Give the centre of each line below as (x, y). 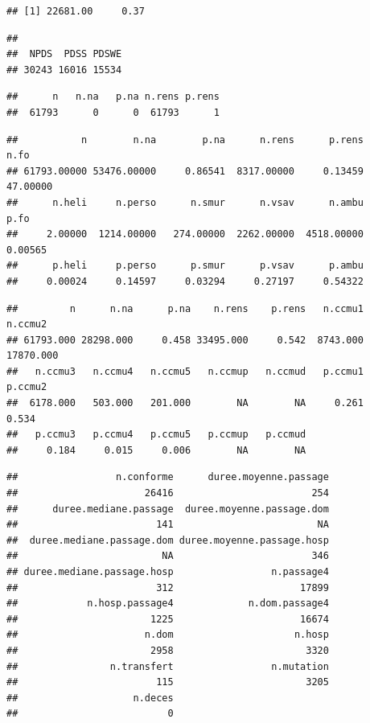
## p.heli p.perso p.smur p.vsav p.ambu (185, 266)
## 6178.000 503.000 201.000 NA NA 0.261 (185, 403)
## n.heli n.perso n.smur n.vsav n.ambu (185, 202)
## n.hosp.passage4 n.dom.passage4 (168, 604)
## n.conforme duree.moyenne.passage (168, 477)
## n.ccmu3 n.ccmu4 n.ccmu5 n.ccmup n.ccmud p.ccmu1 (185, 371)
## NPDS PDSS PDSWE (64, 54)
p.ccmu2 (27, 387)
